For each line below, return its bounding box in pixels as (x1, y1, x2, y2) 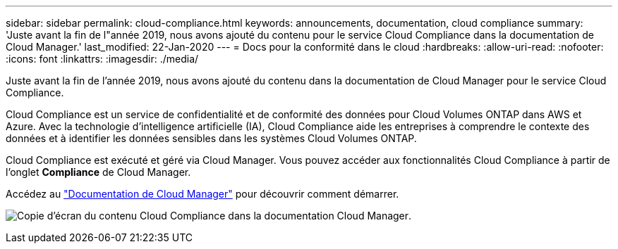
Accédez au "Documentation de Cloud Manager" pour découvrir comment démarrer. (6, 188, 399, 200)
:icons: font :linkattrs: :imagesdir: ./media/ (6, 53, 199, 65)
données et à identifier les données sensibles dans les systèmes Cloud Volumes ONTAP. (6, 132, 417, 144)
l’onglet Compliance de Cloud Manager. (6, 166, 191, 178)
